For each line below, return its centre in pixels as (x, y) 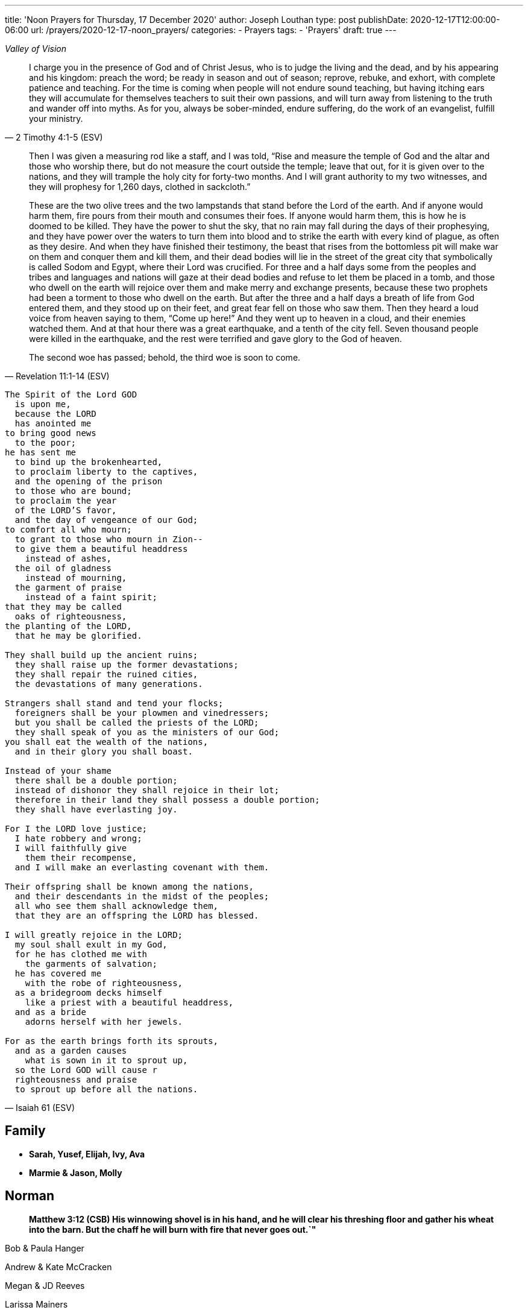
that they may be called (63, 607)
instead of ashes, (68, 558)
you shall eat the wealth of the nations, (107, 742)
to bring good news (51, 433)
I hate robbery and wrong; (78, 838)
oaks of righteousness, (71, 616)
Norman (30, 1196)
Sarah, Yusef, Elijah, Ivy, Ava (87, 1154)
